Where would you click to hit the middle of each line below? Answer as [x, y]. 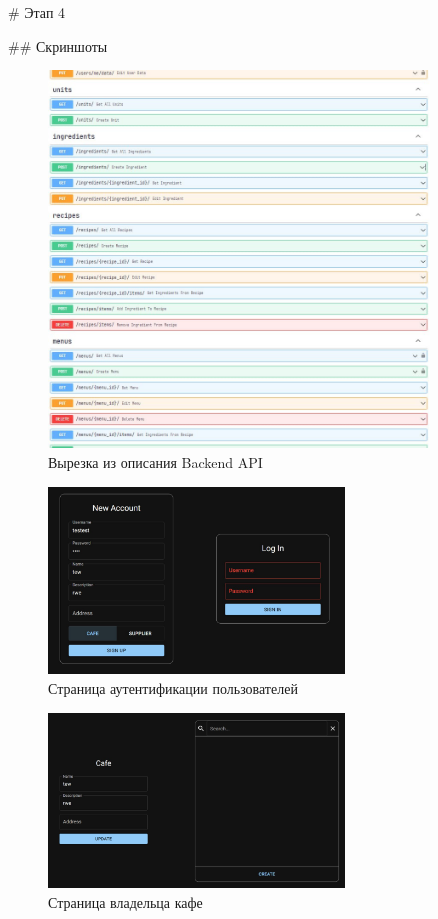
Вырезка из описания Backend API [155, 461]
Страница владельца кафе [125, 901]
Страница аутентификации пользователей [173, 687]
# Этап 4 [37, 12]
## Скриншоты [58, 45]
